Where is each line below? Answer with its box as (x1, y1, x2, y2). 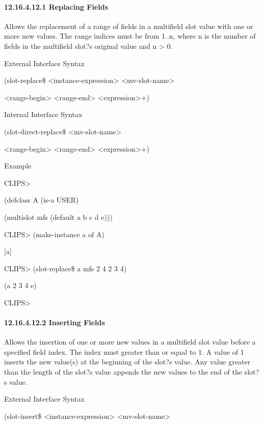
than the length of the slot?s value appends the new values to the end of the (4, 366, 242, 377)
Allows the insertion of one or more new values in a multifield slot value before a (4, 336, 256, 347)
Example (4, 160, 32, 171)
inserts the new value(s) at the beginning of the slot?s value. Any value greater (4, 356, 251, 367)
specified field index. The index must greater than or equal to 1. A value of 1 (4, 346, 244, 357)
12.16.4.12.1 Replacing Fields (4, 1, 109, 12)
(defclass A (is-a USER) (4, 194, 79, 205)
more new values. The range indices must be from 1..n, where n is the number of (4, 31, 256, 41)
